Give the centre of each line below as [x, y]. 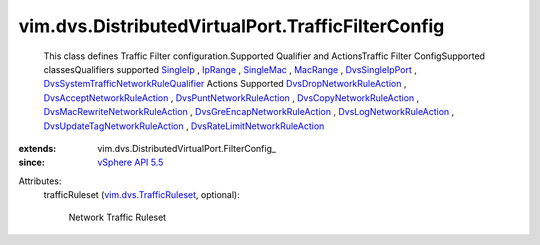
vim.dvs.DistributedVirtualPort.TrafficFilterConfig [231, 26]
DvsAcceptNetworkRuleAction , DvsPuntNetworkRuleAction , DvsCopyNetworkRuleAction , [231, 97]
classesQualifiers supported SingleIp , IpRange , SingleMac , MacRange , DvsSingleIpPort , [230, 69]
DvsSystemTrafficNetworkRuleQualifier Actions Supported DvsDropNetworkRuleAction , [225, 84]
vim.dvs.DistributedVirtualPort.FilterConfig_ [187, 148]
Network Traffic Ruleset [117, 217]
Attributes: [40, 181]
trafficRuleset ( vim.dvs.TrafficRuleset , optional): [141, 195]
